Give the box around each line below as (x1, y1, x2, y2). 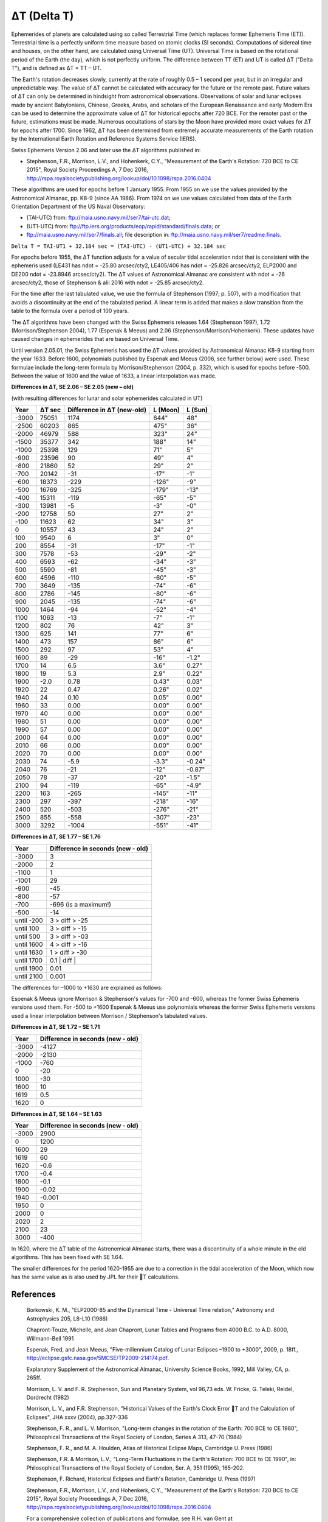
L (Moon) (152, 405, 180, 414)
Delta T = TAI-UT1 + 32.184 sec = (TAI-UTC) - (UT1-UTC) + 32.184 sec (11, 242, 226, 250)
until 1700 (15, 956, 43, 964)
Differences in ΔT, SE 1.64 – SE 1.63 (11, 1110, 103, 1117)
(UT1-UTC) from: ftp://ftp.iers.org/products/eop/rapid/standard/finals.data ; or (26, 222, 220, 230)
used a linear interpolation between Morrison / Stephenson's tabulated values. (11, 1012, 208, 1019)
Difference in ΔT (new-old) (67, 405, 147, 414)
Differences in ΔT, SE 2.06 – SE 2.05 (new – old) (11, 384, 134, 391)
